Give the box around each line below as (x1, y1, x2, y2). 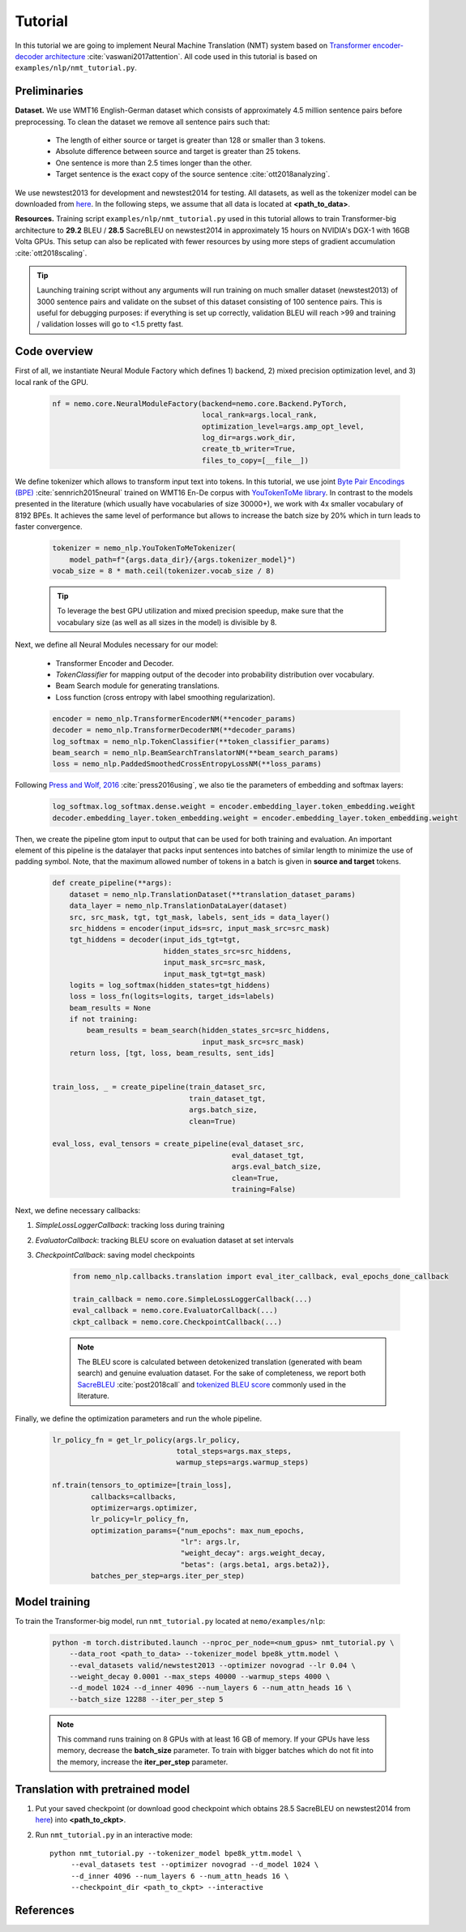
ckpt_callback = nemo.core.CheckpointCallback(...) (72, 1317, 283, 1327)
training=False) (231, 1184, 297, 1194)
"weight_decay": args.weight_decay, (180, 1549, 327, 1558)
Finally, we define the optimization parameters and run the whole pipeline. (15, 1413, 263, 1423)
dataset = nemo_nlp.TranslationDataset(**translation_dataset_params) (69, 890, 357, 899)
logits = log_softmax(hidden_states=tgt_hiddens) (69, 981, 271, 990)
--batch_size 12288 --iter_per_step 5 (69, 1695, 224, 1703)
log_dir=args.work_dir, (201, 433, 297, 442)
